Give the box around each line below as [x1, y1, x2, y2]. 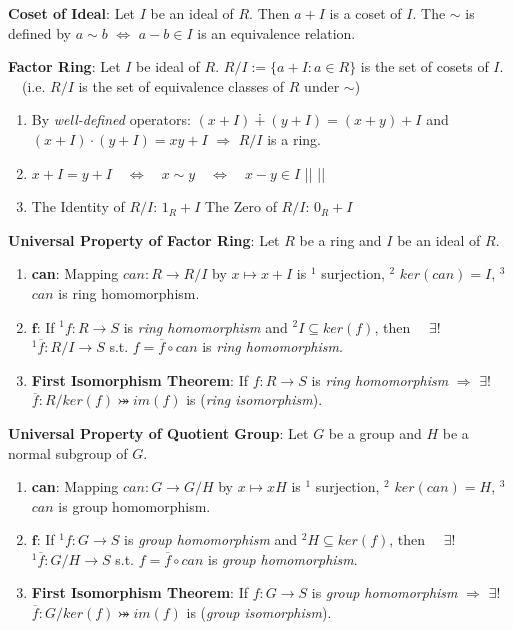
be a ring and [299, 229, 382, 250]
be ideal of [136, 56, 200, 77]
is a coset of [329, 3, 402, 23]
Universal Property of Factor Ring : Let [8, 229, 280, 250]
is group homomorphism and [124, 529, 298, 550]
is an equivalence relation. [197, 22, 356, 43]
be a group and [328, 422, 422, 443]
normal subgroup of [8, 442, 128, 463]
